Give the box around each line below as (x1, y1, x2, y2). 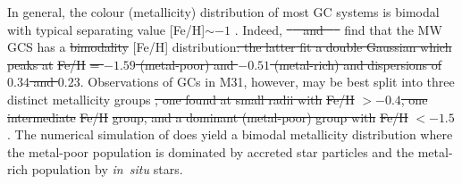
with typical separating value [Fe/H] (7, 20, 206, 38)
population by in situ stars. (31, 160, 183, 179)
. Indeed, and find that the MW (234, 20, 442, 38)
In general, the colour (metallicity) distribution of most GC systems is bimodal (7, 3, 440, 21)
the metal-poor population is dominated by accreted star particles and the (7, 142, 415, 161)
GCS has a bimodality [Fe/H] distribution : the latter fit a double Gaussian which (7, 38, 452, 56)
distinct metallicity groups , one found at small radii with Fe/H (7, 89, 355, 108)
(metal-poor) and (139, 54, 234, 73)
